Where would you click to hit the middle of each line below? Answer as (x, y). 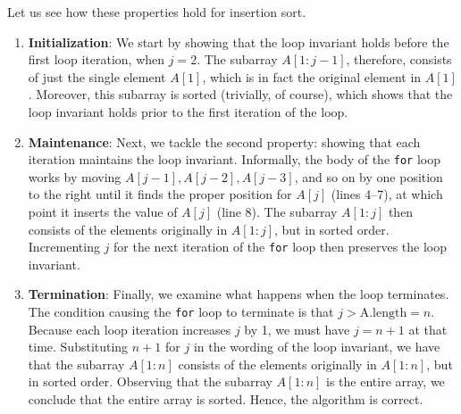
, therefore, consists (399, 59)
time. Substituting (78, 347)
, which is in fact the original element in (312, 76)
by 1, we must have (297, 329)
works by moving (75, 176)
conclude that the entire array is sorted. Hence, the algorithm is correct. (226, 399)
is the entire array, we (386, 381)
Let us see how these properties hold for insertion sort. (157, 12)
